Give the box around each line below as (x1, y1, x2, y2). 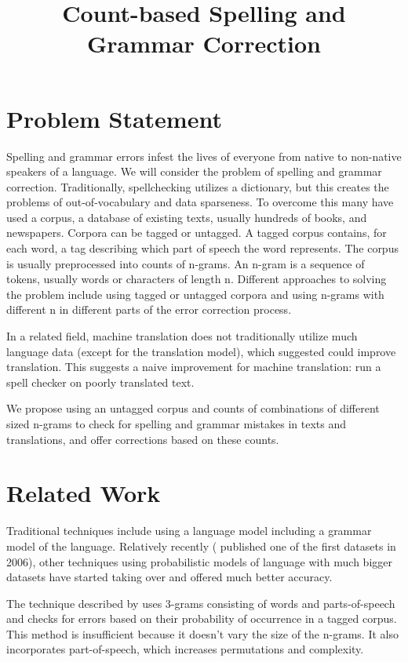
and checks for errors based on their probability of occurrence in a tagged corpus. (6, 610, 397, 627)
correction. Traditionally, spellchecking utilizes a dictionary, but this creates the (6, 178, 389, 195)
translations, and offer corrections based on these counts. (6, 431, 279, 447)
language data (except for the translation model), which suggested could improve (6, 343, 396, 359)
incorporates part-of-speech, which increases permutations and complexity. (6, 641, 364, 657)
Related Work (6, 477, 161, 509)
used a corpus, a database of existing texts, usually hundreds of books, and (6, 209, 367, 225)
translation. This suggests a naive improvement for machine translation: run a (6, 358, 381, 375)
